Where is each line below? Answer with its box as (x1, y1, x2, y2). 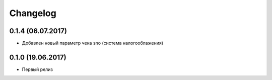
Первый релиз (22, 66, 53, 72)
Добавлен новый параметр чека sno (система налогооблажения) (22, 40, 164, 46)
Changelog (9, 8, 56, 19)
